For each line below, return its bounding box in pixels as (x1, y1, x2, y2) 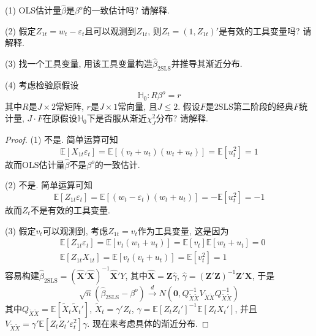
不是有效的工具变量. (30, 203, 110, 216)
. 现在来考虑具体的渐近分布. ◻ (87, 316, 209, 329)
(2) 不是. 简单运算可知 (5, 178, 93, 191)
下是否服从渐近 (86, 112, 147, 124)
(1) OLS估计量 (5, 4, 61, 17)
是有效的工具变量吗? (219, 24, 300, 37)
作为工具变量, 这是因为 (137, 224, 229, 237)
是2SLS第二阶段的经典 (205, 99, 294, 112)
